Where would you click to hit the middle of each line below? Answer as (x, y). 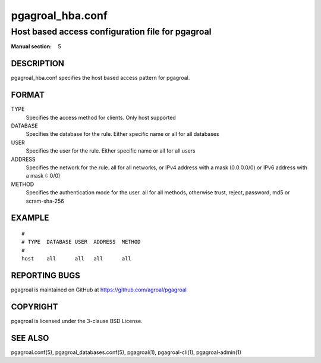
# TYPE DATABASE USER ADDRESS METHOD (81, 242)
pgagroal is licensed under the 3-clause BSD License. (77, 321)
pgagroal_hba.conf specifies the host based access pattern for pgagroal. (100, 78)
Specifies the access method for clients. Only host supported (101, 117)
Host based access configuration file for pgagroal (111, 32)
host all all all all (77, 259)
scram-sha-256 (45, 201)
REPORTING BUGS (45, 275)
